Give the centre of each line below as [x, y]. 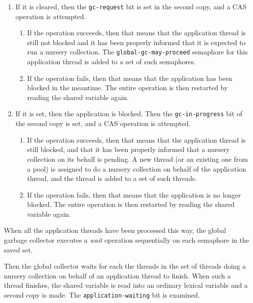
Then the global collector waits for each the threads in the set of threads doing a [125, 266]
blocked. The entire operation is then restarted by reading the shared [131, 204]
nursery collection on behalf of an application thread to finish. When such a [117, 275]
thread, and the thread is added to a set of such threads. [112, 178]
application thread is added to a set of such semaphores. [111, 62]
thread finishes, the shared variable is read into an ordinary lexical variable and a [126, 285]
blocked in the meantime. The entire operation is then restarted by [127, 88]
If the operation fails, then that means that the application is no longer [134, 194]
